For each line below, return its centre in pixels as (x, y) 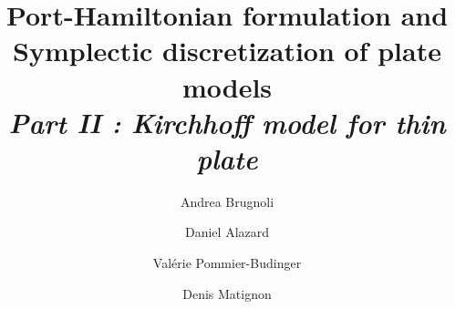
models (227, 86)
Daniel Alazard (227, 232)
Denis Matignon (227, 293)
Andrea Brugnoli (227, 201)
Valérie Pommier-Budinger (227, 263)
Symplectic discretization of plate (227, 51)
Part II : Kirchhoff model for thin (227, 122)
